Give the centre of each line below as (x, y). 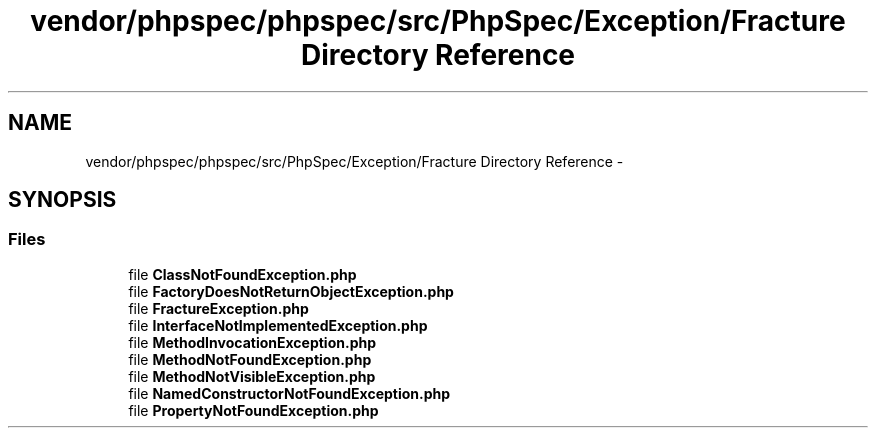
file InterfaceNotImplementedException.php (278, 325)
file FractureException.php (218, 308)
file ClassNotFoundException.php (242, 274)
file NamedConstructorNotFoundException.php (289, 393)
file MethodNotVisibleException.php (252, 376)
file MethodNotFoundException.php (250, 359)
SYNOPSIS (62, 200)
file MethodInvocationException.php (252, 342)
